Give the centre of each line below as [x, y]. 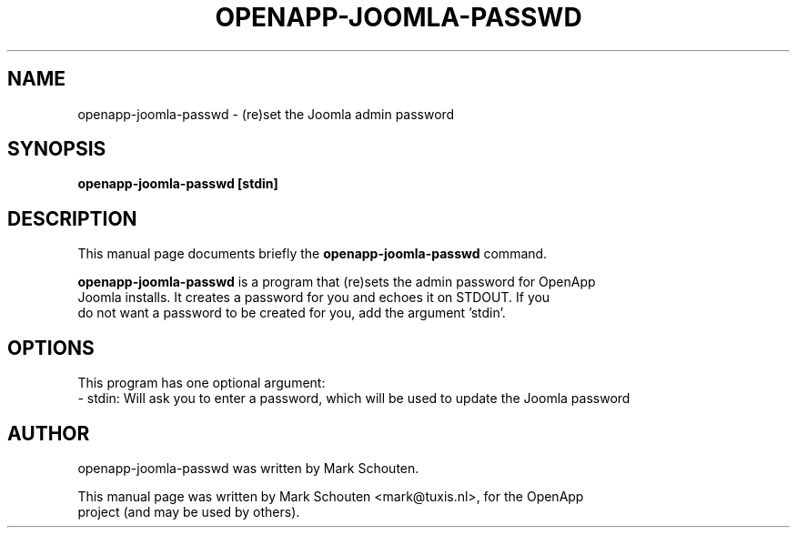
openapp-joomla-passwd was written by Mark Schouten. [248, 468]
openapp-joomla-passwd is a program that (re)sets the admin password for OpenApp [337, 282]
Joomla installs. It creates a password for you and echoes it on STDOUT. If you [314, 298]
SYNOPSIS [57, 149]
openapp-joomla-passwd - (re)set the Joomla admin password [266, 114]
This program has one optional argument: [202, 383]
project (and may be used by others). [189, 511]
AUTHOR [49, 433]
